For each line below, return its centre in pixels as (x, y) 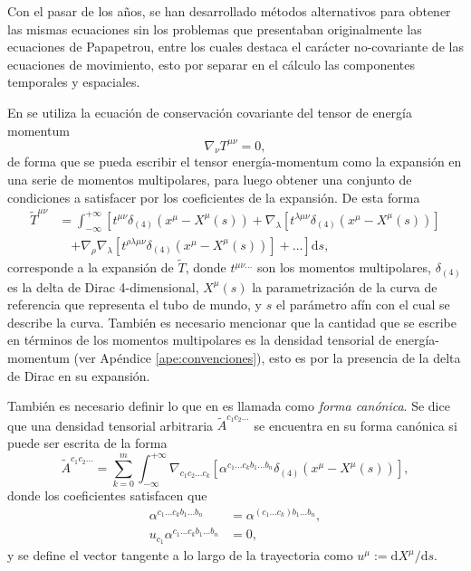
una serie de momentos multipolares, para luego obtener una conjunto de (210, 180)
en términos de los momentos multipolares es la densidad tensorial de (200, 340)
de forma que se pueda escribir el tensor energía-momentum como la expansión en (235, 162)
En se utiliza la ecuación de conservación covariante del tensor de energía (210, 112)
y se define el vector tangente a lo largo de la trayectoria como (180, 555)
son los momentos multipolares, (344, 267)
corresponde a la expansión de (91, 267)
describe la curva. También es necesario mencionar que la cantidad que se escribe (232, 322)
